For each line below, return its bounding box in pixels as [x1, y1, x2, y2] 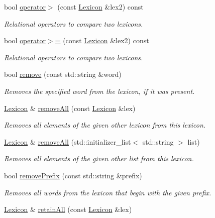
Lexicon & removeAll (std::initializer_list [4, 136, 131, 147]
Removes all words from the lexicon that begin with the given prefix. [4, 187, 211, 197]
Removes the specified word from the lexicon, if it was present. [4, 85, 195, 96]
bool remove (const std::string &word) [4, 69, 122, 79]
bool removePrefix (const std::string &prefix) [4, 170, 142, 180]
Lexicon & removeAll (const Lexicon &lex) [4, 102, 136, 113]
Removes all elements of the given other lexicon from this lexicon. [4, 120, 206, 130]
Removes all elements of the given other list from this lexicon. [4, 153, 194, 164]
